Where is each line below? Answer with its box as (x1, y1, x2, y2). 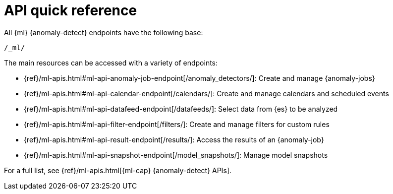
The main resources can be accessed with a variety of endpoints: (4, 58, 218, 67)
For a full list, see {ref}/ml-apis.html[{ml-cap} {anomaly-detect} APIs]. (4, 166, 231, 175)
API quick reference (4, 2, 137, 19)
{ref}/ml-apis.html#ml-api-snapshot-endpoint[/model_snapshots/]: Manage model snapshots (24, 150, 328, 159)
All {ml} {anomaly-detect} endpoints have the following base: (4, 28, 203, 37)
